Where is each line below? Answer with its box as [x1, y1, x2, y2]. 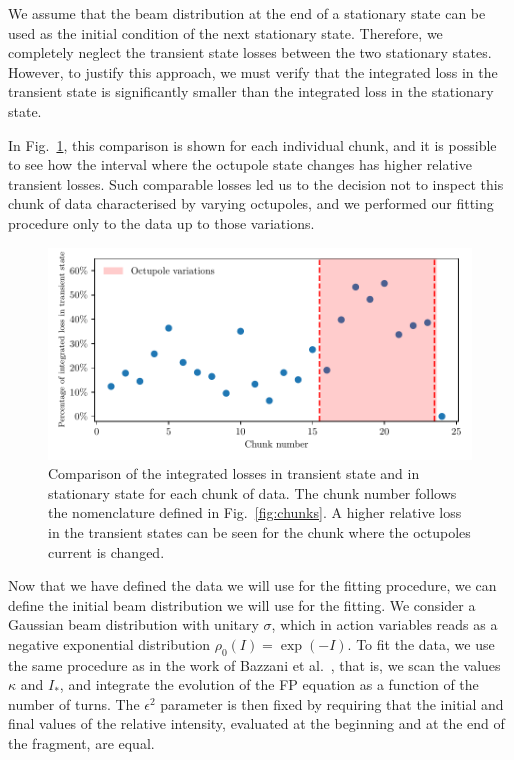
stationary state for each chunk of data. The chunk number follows [48, 482, 457, 503]
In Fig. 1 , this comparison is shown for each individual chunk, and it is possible [8, 134, 497, 155]
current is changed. [48, 541, 165, 562]
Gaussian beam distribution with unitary [8, 614, 259, 635]
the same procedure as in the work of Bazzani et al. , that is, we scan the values [8, 654, 501, 675]
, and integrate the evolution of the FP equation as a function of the [59, 674, 479, 695]
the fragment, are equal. [8, 733, 155, 754]
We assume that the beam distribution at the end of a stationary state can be [8, 3, 486, 23]
